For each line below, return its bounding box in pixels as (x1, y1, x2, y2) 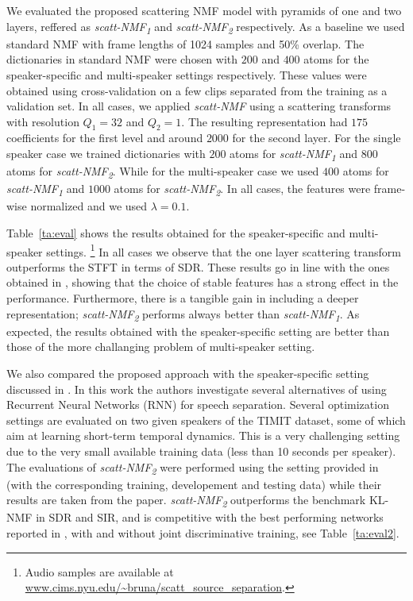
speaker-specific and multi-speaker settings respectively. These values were (6, 66, 367, 83)
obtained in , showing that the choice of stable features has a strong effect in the (6, 274, 399, 291)
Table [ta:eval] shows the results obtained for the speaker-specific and (6, 225, 345, 241)
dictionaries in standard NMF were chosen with (6, 51, 238, 67)
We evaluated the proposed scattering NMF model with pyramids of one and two (6, 2, 402, 18)
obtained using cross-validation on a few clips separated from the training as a (6, 82, 388, 98)
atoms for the (303, 51, 369, 67)
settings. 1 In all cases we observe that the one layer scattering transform (46, 241, 402, 260)
